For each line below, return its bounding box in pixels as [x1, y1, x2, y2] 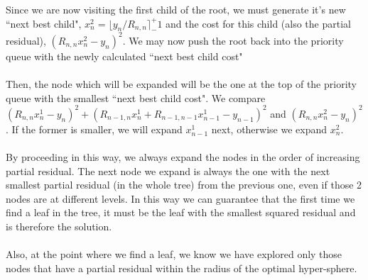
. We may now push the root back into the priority [122, 33, 344, 47]
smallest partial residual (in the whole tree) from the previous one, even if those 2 [6, 177, 362, 192]
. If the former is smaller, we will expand [6, 121, 183, 136]
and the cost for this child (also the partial [166, 16, 351, 30]
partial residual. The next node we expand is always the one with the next [6, 163, 330, 178]
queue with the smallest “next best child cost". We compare [6, 90, 266, 105]
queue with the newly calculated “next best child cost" [6, 48, 243, 63]
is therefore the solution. [6, 218, 112, 233]
